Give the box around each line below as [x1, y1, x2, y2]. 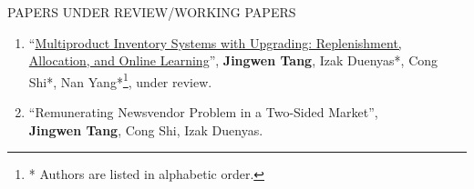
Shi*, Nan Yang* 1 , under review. [28, 69, 212, 91]
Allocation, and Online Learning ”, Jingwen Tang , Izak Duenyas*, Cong [28, 51, 438, 70]
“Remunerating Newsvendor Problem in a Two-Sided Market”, [28, 103, 378, 122]
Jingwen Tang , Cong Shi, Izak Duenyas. [28, 120, 263, 139]
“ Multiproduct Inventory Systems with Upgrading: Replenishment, [28, 33, 402, 52]
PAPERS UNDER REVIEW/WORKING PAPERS [7, 3, 296, 21]
